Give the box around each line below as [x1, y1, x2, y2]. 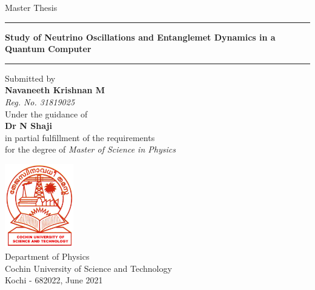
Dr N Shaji [5, 119, 52, 132]
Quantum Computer [5, 42, 91, 55]
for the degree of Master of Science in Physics [5, 143, 176, 156]
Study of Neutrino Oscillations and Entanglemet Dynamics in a [5, 30, 276, 43]
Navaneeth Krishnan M [5, 84, 105, 96]
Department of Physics [5, 250, 90, 263]
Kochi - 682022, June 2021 [5, 274, 103, 286]
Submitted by [5, 71, 56, 84]
